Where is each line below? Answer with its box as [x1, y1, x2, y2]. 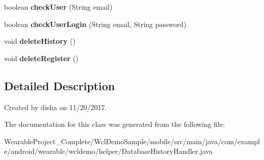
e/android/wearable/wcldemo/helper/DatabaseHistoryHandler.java [4, 146, 213, 156]
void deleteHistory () [4, 36, 76, 46]
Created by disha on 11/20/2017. [4, 101, 107, 112]
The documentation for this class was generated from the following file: [4, 119, 225, 129]
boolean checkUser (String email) [4, 2, 113, 12]
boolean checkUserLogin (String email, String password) [4, 18, 187, 29]
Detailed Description [4, 77, 115, 93]
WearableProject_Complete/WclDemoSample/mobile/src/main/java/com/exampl [4, 136, 260, 146]
